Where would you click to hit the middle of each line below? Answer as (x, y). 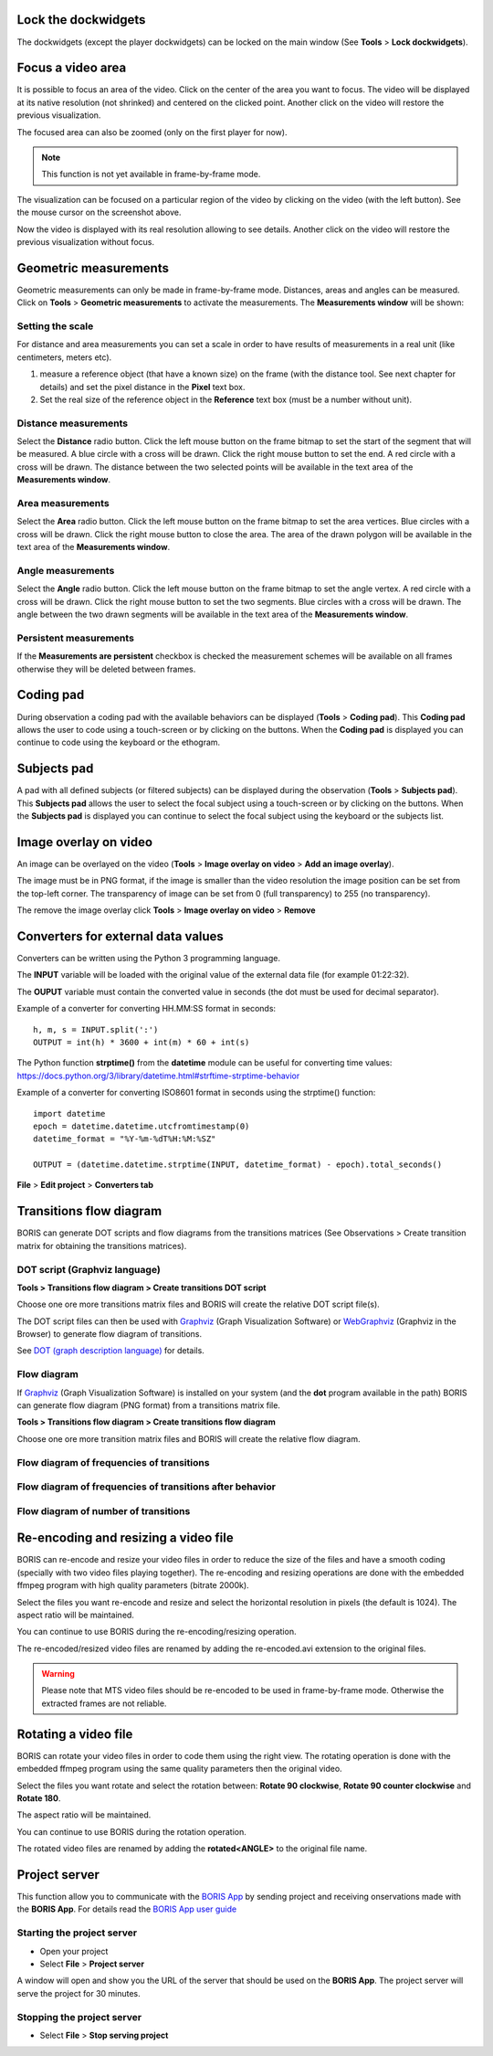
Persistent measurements (75, 638)
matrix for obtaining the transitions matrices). (102, 1245)
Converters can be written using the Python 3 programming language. (149, 958)
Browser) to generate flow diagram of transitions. (110, 1334)
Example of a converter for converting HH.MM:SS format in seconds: (147, 1009)
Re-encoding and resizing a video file (125, 1538)
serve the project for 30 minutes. (79, 1993)
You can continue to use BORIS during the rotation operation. (131, 1831)
